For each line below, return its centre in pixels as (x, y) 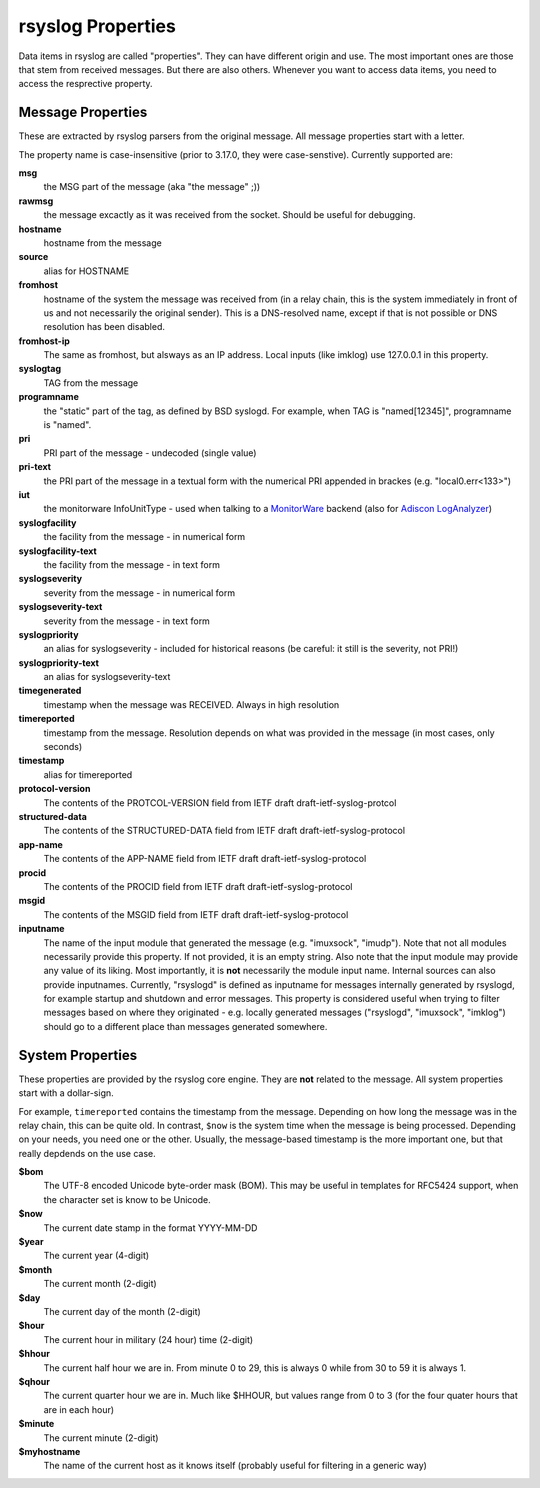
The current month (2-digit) (100, 1284)
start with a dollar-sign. (66, 1093)
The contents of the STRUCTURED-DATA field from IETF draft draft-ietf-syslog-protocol (224, 831)
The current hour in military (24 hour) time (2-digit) (148, 1339)
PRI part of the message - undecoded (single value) (150, 452)
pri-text (35, 467)
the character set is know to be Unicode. (127, 1199)
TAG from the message (91, 382)
